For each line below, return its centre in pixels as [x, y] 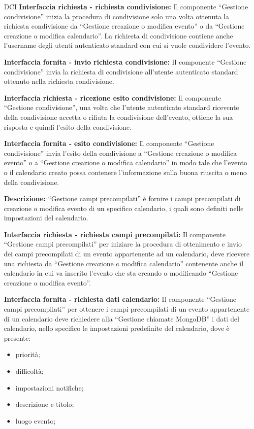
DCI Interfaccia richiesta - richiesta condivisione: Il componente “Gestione [126, 6]
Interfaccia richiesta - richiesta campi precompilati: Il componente [115, 234]
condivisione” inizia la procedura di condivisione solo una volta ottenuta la [117, 16]
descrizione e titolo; [45, 404]
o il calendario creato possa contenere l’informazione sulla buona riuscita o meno [126, 172]
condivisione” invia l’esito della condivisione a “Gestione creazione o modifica [120, 153]
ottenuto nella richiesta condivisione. [59, 81]
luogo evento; [35, 420]
